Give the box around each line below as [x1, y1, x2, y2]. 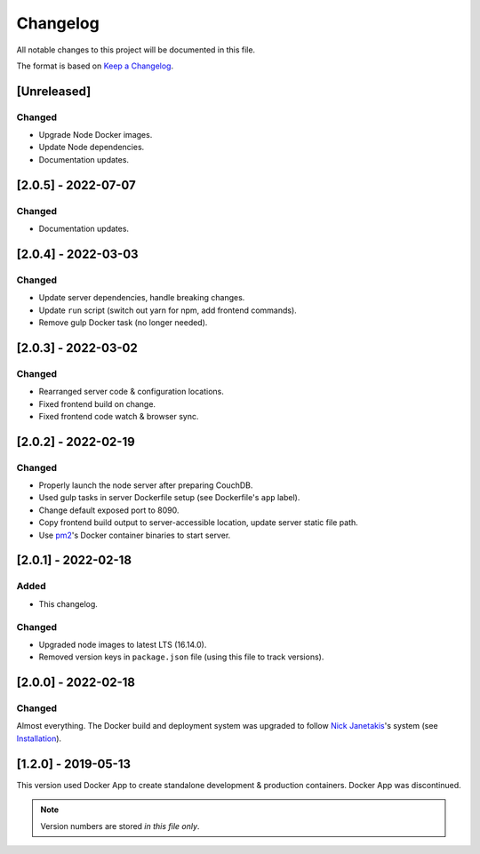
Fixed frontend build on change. [38, 398, 156, 409]
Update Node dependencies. [38, 142, 145, 153]
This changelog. [38, 598, 98, 609]
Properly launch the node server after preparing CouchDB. [38, 480, 253, 491]
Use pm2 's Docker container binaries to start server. [38, 530, 231, 540]
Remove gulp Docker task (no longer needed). [38, 316, 208, 328]
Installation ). [16, 733, 62, 744]
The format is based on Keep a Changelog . [16, 60, 173, 71]
